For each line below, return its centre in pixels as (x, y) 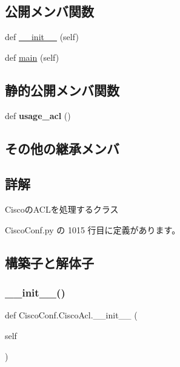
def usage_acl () (38, 115)
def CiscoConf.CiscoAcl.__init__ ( (71, 315)
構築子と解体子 (49, 262)
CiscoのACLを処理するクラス (62, 209)
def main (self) (32, 57)
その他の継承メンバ (62, 148)
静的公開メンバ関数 (62, 90)
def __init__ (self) (42, 37)
